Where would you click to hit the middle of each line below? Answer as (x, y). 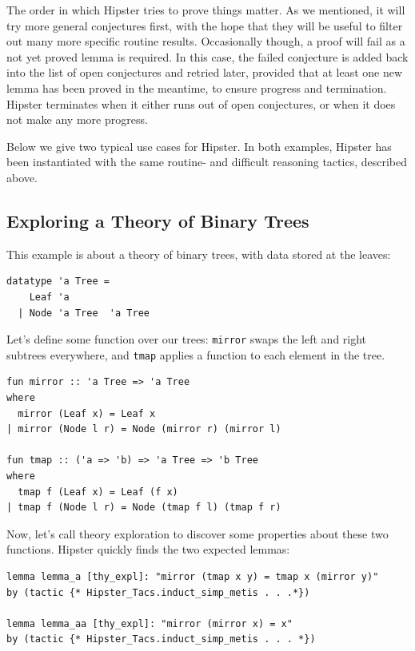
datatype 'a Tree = (58, 282)
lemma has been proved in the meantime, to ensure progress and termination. (197, 87)
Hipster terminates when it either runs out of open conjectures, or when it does (201, 103)
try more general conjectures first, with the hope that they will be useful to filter (205, 25)
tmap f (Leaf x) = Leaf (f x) (98, 492)
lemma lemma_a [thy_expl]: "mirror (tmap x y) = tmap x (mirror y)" (193, 576)
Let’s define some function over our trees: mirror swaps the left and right (187, 339)
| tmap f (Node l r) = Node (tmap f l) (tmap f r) (144, 508)
